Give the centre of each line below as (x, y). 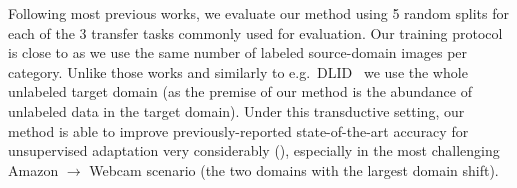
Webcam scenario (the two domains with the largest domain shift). (294, 169)
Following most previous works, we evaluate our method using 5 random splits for (258, 13)
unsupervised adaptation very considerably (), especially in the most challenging (254, 150)
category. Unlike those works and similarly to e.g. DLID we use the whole (238, 71)
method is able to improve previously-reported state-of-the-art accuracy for (238, 130)
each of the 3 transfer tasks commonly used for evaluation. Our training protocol (255, 32)
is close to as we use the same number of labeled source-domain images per (238, 52)
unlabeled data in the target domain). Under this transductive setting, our (236, 110)
